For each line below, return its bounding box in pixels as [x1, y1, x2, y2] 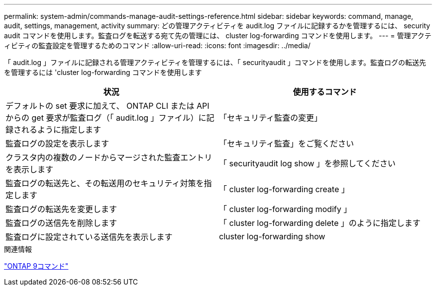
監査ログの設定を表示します [5, 139, 109, 148]
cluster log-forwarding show [219, 231, 326, 241]
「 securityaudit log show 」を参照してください [219, 158, 396, 168]
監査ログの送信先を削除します [5, 218, 117, 228]
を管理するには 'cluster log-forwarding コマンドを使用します [4, 68, 202, 76]
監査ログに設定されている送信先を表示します [5, 232, 173, 242]
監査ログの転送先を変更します [5, 204, 117, 214]
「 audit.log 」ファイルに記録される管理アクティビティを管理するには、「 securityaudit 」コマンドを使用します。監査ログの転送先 [4, 58, 427, 67]
